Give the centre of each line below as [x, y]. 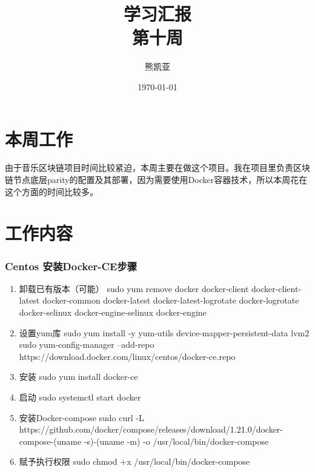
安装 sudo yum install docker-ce [78, 377]
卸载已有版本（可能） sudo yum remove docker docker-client [134, 288]
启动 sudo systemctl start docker [80, 397]
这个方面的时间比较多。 [51, 191]
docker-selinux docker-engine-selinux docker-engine [113, 312]
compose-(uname [50, 441]
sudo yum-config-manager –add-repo [87, 344]
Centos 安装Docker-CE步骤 [71, 266]
